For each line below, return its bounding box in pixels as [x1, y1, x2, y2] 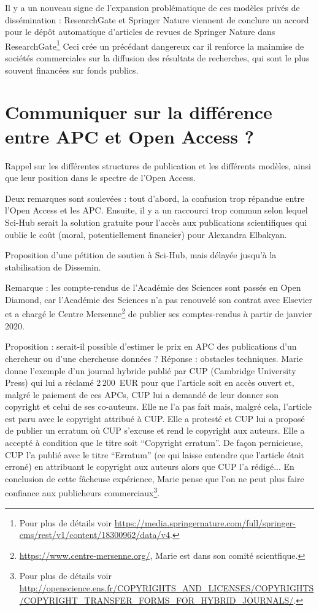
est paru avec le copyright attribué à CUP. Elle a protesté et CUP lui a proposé [5, 412, 305, 425]
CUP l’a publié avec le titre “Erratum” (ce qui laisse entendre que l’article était [5, 448, 304, 461]
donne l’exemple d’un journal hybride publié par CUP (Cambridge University [5, 364, 296, 377]
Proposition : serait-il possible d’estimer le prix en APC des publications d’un [5, 340, 297, 353]
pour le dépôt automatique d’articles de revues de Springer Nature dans [5, 25, 275, 38]
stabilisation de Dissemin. [5, 260, 101, 273]
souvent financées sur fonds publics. [5, 63, 139, 76]
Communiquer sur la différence [5, 99, 272, 125]
